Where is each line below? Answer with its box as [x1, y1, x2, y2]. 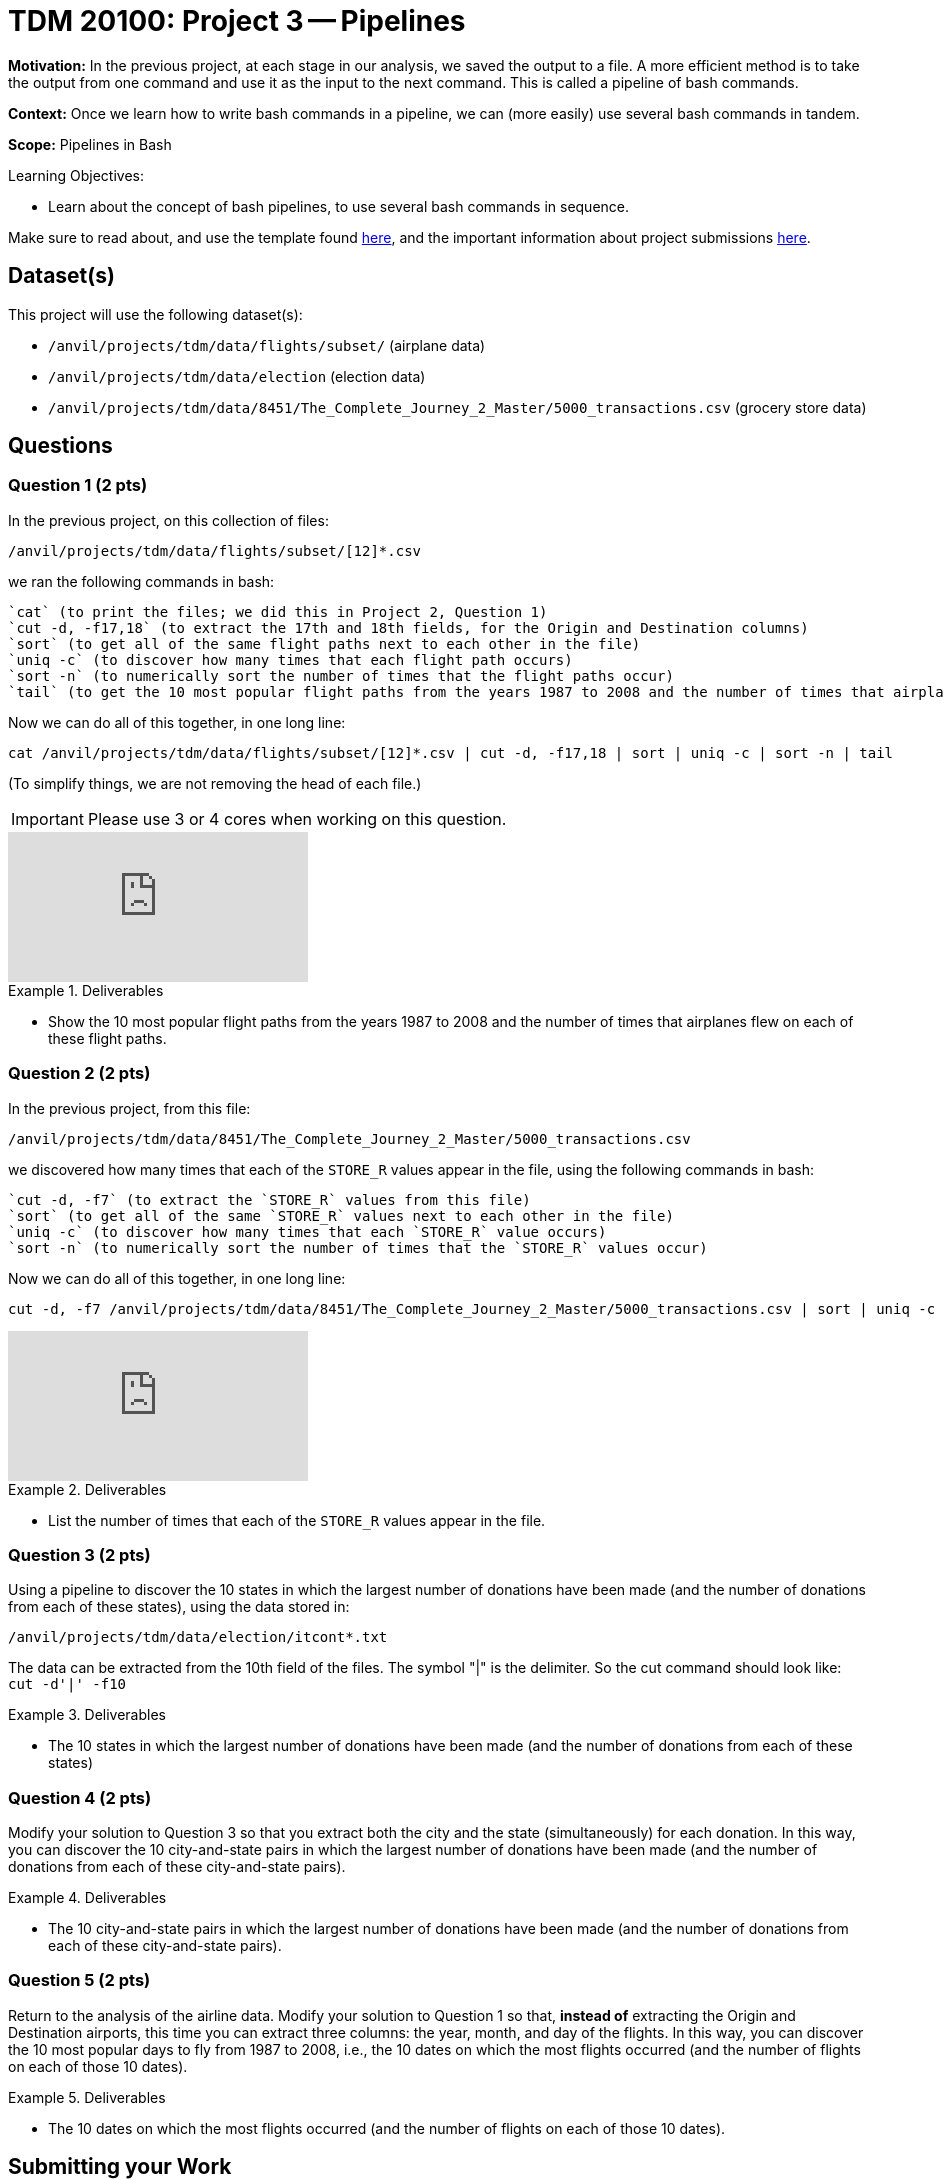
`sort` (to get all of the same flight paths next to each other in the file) [8, 635, 641, 652]
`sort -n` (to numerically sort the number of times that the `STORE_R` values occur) [8, 1239, 708, 1256]
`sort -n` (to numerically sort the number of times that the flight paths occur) [8, 667, 674, 684]
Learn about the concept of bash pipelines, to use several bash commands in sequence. [48, 197, 630, 215]
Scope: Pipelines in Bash [8, 135, 172, 153]
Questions [8, 433, 113, 459]
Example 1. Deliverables [8, 981, 164, 999]
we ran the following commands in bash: [8, 572, 275, 590]
